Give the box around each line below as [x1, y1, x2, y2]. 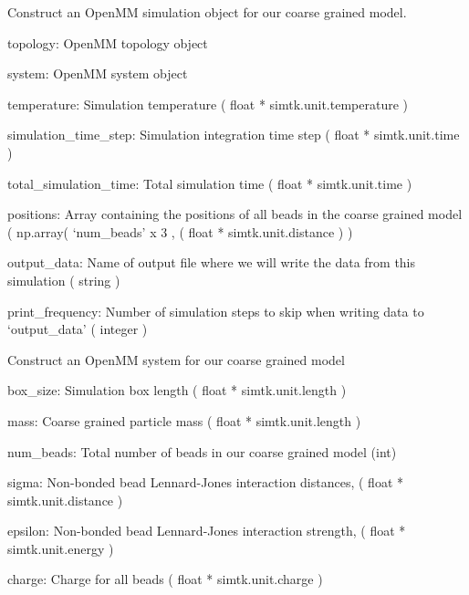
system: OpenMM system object [7, 64, 188, 83]
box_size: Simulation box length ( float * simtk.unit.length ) [7, 381, 347, 400]
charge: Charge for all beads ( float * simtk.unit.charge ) [7, 569, 323, 589]
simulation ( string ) [7, 270, 120, 289]
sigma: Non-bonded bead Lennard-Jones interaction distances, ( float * [7, 473, 404, 492]
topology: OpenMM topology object [7, 33, 208, 52]
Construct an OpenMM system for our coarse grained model [7, 350, 345, 369]
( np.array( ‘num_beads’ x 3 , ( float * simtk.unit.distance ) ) [7, 222, 353, 241]
